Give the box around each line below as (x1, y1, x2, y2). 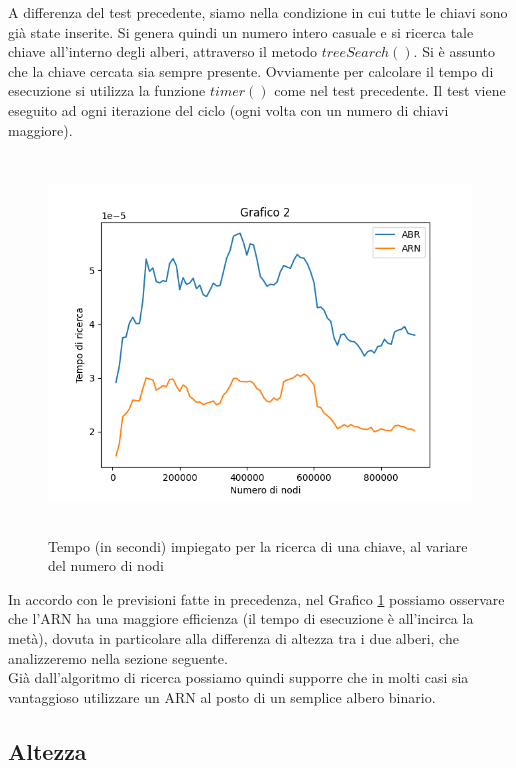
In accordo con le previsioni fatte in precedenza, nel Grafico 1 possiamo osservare (8, 588, 505, 609)
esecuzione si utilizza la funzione (8, 80, 206, 101)
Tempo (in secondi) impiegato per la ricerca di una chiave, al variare (48, 535, 468, 556)
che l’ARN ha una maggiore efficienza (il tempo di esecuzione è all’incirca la (8, 608, 474, 629)
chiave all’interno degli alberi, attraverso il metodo (8, 41, 318, 62)
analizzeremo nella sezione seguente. (8, 647, 228, 668)
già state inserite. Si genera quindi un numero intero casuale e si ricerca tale (8, 21, 474, 42)
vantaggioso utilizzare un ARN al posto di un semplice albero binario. (8, 686, 436, 707)
